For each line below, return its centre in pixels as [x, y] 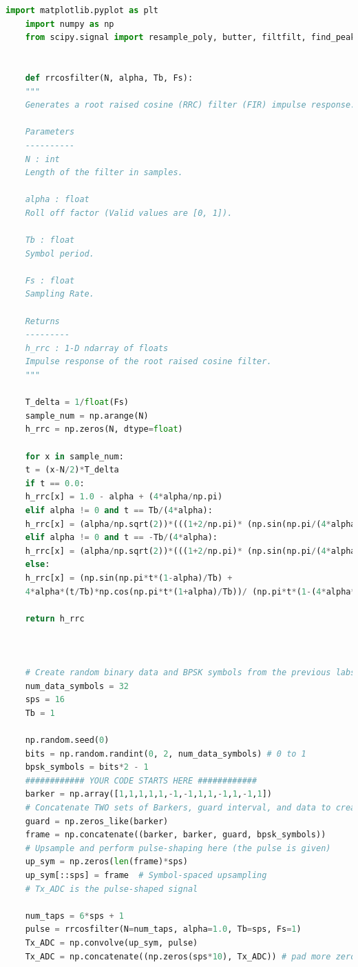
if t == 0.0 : [55, 483]
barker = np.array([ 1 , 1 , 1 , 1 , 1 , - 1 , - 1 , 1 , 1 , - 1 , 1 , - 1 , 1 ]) [148, 794]
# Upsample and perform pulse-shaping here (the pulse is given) [178, 848]
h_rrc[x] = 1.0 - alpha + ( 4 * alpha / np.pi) [124, 497]
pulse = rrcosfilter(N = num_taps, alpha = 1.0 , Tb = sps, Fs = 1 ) [163, 929]
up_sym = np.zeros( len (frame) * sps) [106, 862]
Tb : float [50, 240]
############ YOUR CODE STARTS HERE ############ [141, 780]
